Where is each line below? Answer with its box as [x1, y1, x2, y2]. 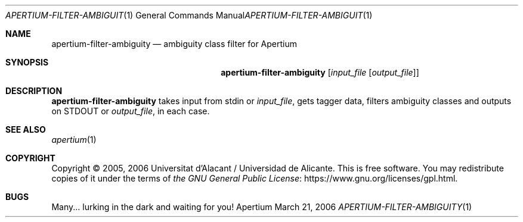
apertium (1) [51, 135, 97, 145]
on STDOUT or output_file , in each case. [51, 106, 210, 116]
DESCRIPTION [5, 86, 63, 96]
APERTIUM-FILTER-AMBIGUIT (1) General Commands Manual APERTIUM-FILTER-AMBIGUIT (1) [5, 10, 373, 20]
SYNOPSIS [5, 57, 49, 67]
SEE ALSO [5, 124, 46, 135]
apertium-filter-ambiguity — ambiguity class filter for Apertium [51, 39, 298, 49]
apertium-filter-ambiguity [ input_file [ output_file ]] [221, 67, 419, 77]
